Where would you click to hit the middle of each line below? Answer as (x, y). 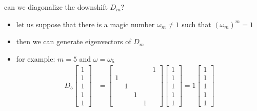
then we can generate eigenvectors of (74, 41)
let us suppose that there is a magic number (85, 24)
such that (196, 24)
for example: (36, 58)
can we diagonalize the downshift (56, 7)
